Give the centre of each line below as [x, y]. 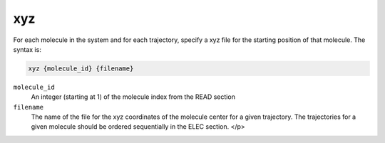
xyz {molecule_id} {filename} [81, 68]
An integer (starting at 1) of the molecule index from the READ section [133, 97]
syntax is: [27, 49]
